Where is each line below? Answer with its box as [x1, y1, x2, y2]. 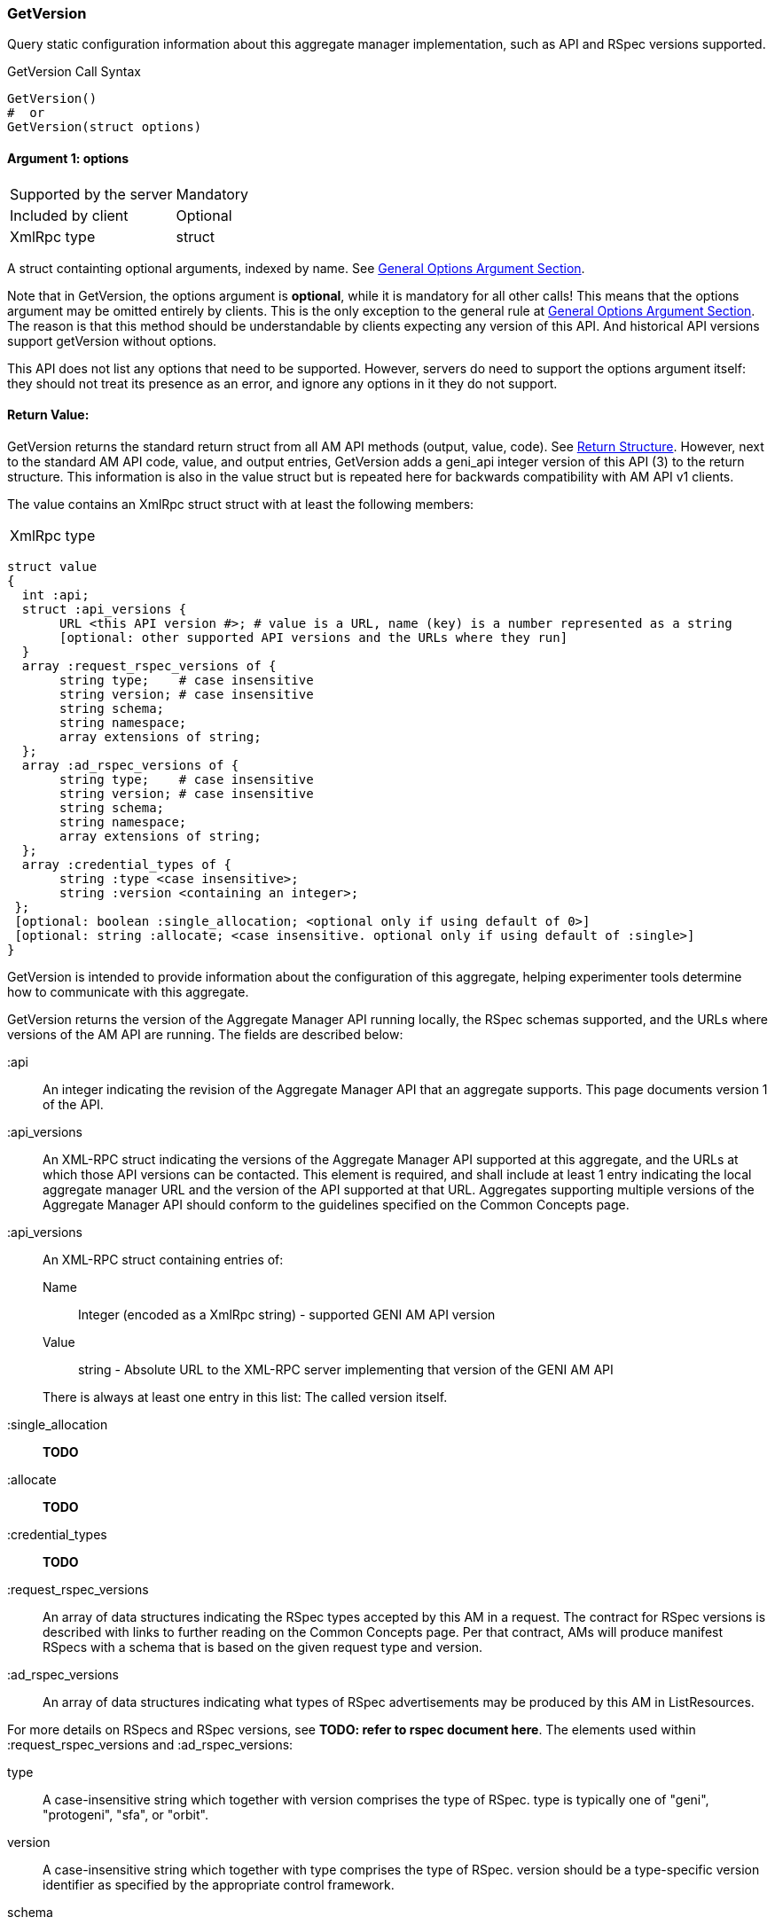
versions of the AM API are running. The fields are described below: [7, 1026, 403, 1042]
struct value [7, 559, 98, 574]
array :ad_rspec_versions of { [21, 757, 239, 772]
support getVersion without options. [7, 333, 217, 348]
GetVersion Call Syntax [7, 64, 141, 80]
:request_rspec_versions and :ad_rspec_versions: [7, 1736, 294, 1752]
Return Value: [7, 407, 90, 423]
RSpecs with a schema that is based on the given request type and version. [43, 1639, 483, 1655]
